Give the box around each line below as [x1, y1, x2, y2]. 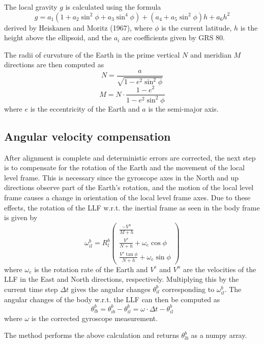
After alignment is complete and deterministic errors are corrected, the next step [4, 152, 256, 163]
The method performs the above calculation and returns [4, 330, 179, 340]
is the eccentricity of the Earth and [30, 103, 140, 114]
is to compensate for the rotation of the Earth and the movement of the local [4, 162, 245, 173]
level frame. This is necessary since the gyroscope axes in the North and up [4, 172, 239, 182]
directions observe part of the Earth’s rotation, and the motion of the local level [4, 182, 254, 193]
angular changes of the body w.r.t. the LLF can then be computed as [4, 294, 220, 304]
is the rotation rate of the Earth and [34, 263, 148, 274]
